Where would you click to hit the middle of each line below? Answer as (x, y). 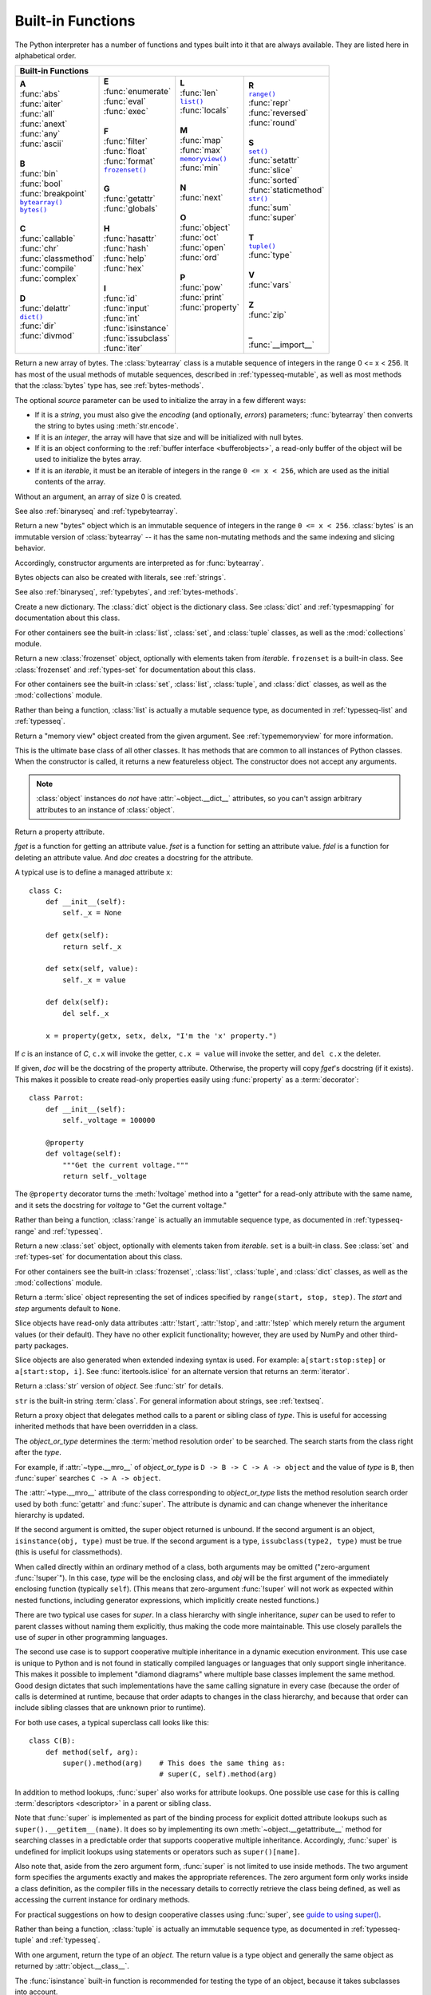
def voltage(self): (83, 1154)
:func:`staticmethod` (287, 190)
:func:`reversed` (279, 113)
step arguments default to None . (68, 1308)
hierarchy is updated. (50, 1515)
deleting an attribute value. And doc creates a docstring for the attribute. (134, 857)
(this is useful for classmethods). (69, 1552)
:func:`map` (202, 140)
